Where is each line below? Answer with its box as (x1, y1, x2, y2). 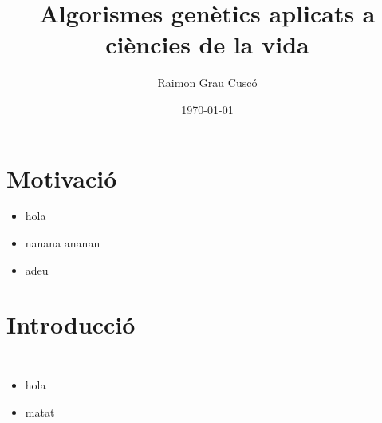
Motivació (6, 161, 117, 194)
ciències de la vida (105, 28, 309, 61)
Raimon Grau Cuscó (157, 74, 258, 91)
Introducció (6, 308, 136, 341)
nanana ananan (25, 235, 100, 251)
